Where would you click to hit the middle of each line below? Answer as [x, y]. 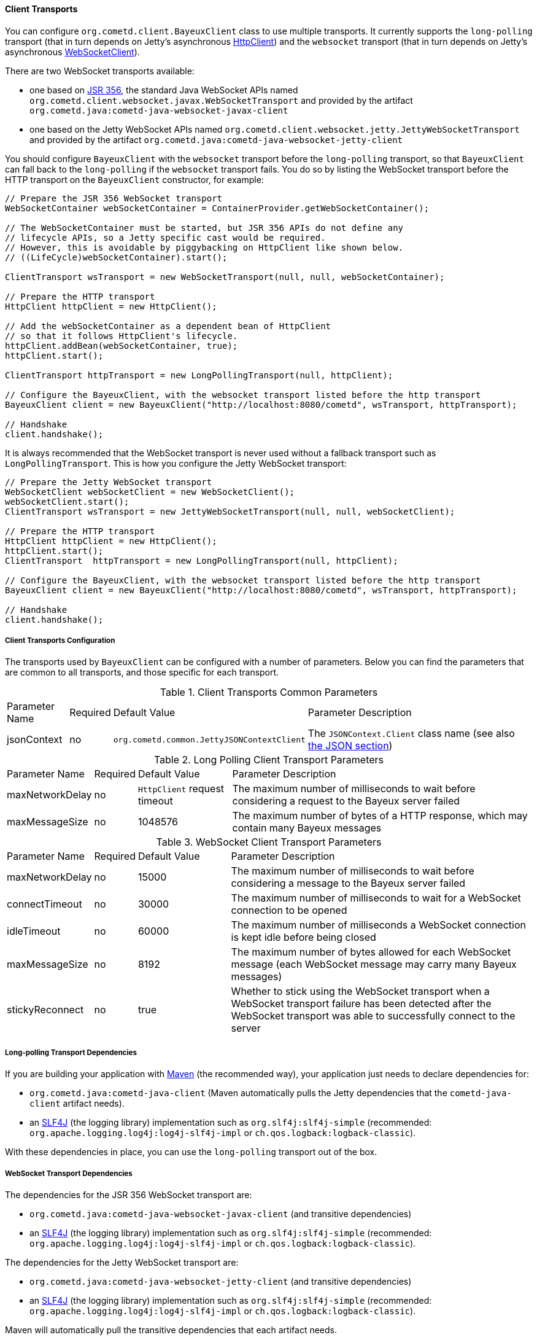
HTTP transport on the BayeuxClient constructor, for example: [134, 179]
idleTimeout [34, 931]
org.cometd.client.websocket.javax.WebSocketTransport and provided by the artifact [221, 100]
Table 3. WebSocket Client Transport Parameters [269, 842]
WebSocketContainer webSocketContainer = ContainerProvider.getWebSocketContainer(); [217, 208]
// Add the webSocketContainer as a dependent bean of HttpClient [168, 326]
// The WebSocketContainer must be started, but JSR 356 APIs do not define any [204, 228]
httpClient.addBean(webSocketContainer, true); [122, 345]
